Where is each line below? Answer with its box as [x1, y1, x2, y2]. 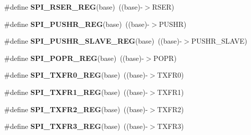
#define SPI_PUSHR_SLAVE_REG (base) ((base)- [4, 36, 182, 46]
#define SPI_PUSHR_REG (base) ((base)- [4, 18, 150, 29]
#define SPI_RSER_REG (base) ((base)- [4, 2, 143, 12]
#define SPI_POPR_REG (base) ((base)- [4, 52, 144, 63]
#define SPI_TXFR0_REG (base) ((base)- [4, 70, 148, 80]
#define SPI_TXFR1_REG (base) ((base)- [4, 86, 148, 97]
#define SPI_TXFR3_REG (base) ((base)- [4, 121, 148, 131]
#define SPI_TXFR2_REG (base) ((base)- [4, 104, 148, 114]
